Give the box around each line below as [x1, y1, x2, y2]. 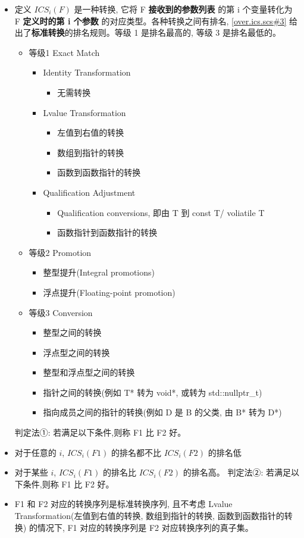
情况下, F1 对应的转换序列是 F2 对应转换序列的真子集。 [37, 521, 253, 533]
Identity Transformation [43, 66, 131, 79]
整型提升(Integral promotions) [43, 266, 155, 279]
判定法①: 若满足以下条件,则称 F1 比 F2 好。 [14, 426, 186, 439]
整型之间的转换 [43, 326, 102, 339]
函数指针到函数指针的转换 [57, 226, 158, 239]
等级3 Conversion [29, 306, 93, 318]
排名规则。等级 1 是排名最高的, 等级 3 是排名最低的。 [73, 26, 281, 39]
